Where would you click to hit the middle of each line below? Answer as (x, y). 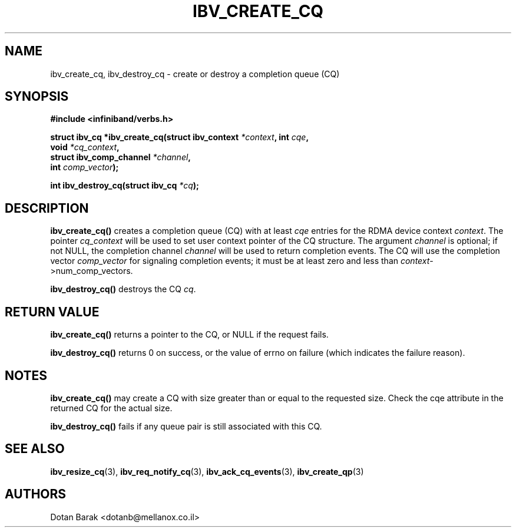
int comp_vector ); (85, 167)
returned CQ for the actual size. (111, 408)
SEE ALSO (35, 449)
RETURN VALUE (52, 312)
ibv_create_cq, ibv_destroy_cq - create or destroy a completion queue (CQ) (195, 74)
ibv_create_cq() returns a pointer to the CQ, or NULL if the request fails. (189, 335)
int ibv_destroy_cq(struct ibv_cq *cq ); (125, 186)
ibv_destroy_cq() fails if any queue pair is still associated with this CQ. (186, 426)
